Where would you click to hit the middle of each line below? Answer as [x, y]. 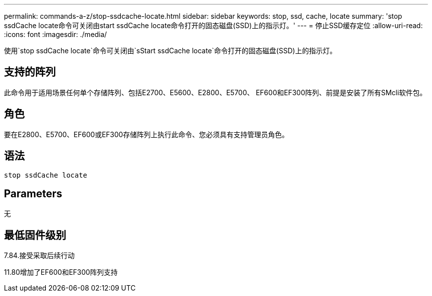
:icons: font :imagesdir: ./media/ [55, 34]
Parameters [33, 193]
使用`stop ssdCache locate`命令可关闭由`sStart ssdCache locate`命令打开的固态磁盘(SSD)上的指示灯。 [170, 51]
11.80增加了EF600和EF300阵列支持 [61, 272]
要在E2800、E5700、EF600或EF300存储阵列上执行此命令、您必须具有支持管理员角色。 [146, 134]
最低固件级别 [35, 235]
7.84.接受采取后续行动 [39, 256]
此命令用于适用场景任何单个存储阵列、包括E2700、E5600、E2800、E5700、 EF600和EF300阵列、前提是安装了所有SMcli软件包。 [216, 92]
